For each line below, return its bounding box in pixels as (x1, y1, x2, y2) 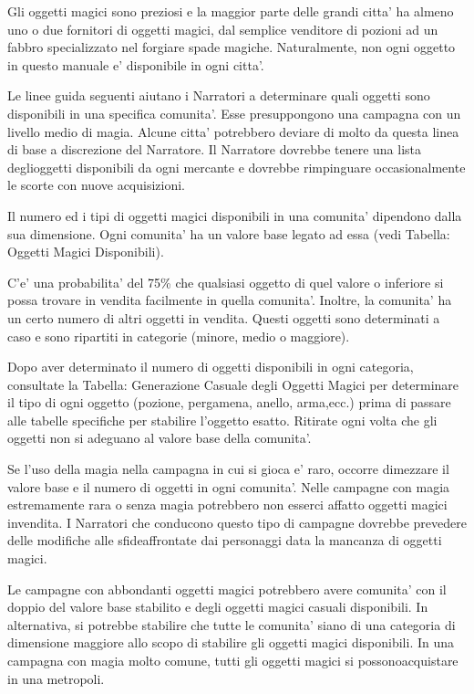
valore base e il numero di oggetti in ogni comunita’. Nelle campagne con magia (7, 477, 450, 496)
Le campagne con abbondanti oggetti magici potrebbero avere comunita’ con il (7, 579, 447, 598)
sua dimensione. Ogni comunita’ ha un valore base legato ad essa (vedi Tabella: (7, 224, 450, 243)
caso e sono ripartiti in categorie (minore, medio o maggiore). (7, 326, 350, 345)
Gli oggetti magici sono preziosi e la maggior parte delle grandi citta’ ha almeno (7, 2, 454, 20)
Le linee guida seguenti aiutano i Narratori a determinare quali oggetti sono (7, 86, 430, 105)
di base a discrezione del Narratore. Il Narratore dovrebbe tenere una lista (7, 140, 422, 159)
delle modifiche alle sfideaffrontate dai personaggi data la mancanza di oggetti (7, 531, 442, 550)
